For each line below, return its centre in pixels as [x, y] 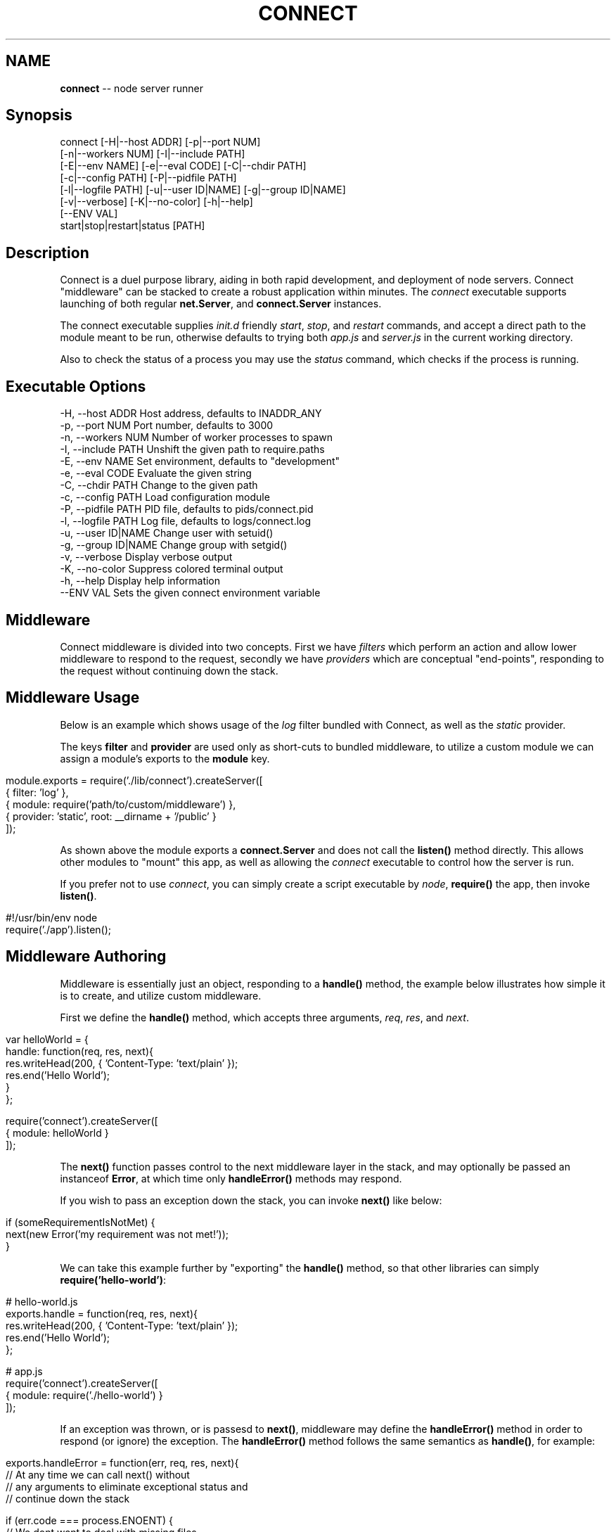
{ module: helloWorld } [57, 1132]
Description [47, 253]
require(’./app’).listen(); [59, 929]
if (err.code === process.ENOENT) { [89, 1520]
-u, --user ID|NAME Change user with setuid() [167, 533]
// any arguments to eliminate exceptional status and [127, 1486]
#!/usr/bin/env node [52, 917]
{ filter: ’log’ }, [37, 792]
